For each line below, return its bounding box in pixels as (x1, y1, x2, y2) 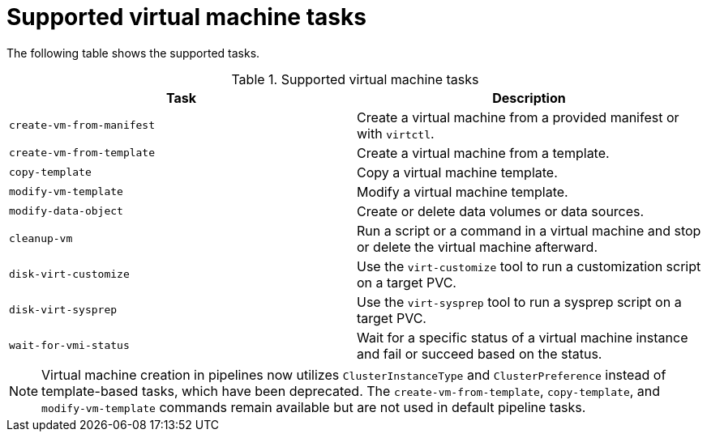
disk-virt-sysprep (9, 304, 118, 317)
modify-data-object (9, 205, 123, 218)
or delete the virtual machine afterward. (357, 238, 598, 255)
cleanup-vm (9, 232, 73, 245)
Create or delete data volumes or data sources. (357, 202, 645, 219)
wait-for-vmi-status (9, 339, 130, 352)
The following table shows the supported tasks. (6, 45, 260, 60)
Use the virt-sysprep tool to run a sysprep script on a (357, 293, 682, 310)
